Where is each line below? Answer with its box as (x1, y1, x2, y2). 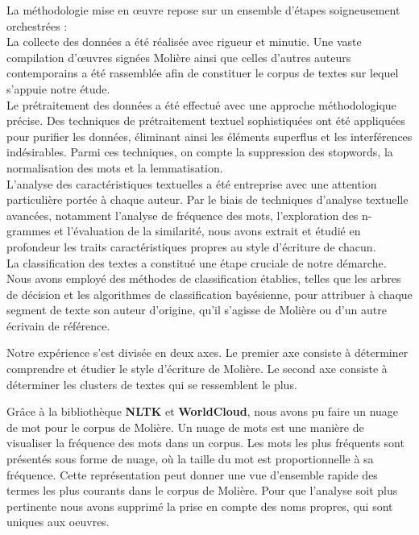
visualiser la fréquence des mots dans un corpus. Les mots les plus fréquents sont (6, 434, 404, 451)
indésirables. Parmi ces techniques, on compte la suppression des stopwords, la (6, 143, 393, 160)
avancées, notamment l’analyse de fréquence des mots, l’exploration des (6, 206, 359, 223)
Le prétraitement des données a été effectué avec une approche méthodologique (6, 96, 396, 113)
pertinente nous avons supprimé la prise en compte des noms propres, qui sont (6, 497, 393, 514)
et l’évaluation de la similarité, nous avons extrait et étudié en (54, 222, 361, 239)
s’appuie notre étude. (6, 80, 110, 97)
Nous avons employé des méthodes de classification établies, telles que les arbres (6, 270, 401, 287)
